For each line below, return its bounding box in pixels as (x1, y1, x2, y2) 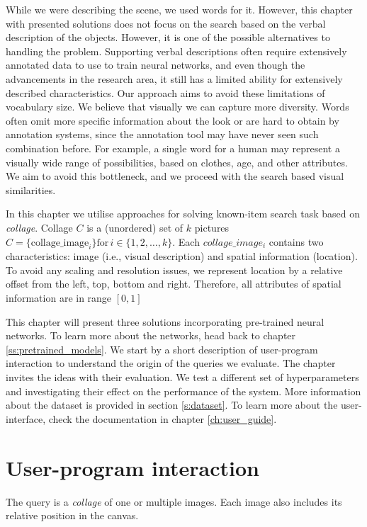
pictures (194, 220, 230, 234)
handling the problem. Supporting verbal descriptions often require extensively (6, 43, 347, 58)
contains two (269, 234, 324, 249)
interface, (6, 411, 46, 426)
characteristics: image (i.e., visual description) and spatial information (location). (6, 249, 358, 263)
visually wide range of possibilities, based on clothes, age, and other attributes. (6, 154, 348, 169)
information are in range (6, 290, 112, 305)
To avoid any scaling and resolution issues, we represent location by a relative (6, 262, 343, 277)
